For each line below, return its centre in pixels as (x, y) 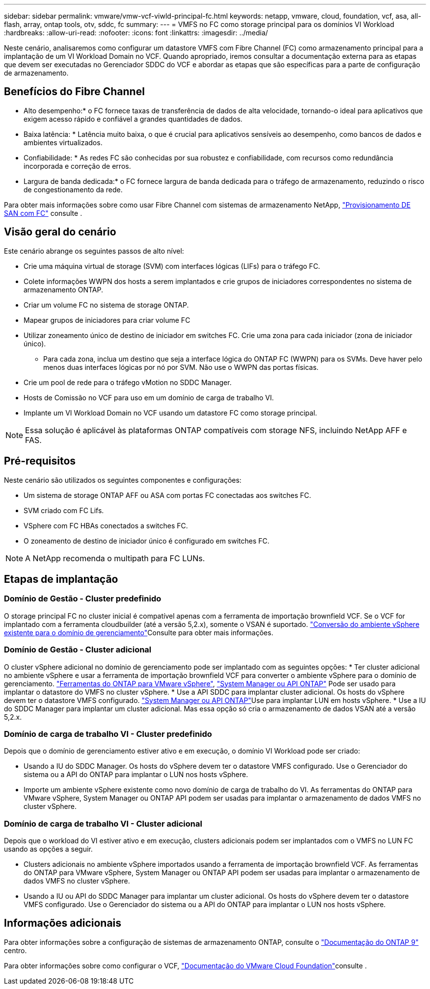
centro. (15, 950)
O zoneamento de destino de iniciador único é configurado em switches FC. (147, 541)
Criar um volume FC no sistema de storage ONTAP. (106, 305)
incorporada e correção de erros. (77, 166)
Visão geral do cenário (60, 232)
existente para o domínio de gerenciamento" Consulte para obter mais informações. (139, 632)
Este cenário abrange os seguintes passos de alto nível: (94, 251)
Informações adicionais (63, 923)
